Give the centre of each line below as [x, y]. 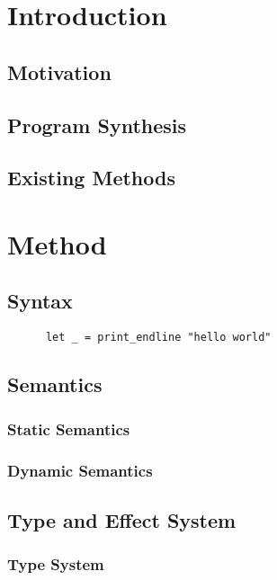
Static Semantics [69, 428]
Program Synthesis [97, 125]
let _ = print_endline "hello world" [158, 338]
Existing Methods [91, 178]
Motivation [59, 71]
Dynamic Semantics [80, 470]
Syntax [40, 301]
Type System [56, 564]
